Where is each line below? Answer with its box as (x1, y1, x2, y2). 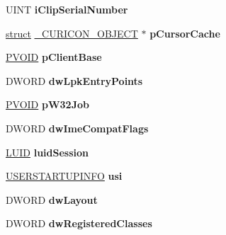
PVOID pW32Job (6, 97, 89, 112)
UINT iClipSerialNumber (6, 2, 128, 16)
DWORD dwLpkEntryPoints (6, 73, 143, 88)
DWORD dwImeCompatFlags (6, 120, 149, 135)
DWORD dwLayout (6, 192, 98, 207)
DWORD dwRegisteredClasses (6, 216, 152, 231)
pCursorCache (149, 25, 220, 40)
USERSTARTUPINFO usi (6, 168, 123, 183)
